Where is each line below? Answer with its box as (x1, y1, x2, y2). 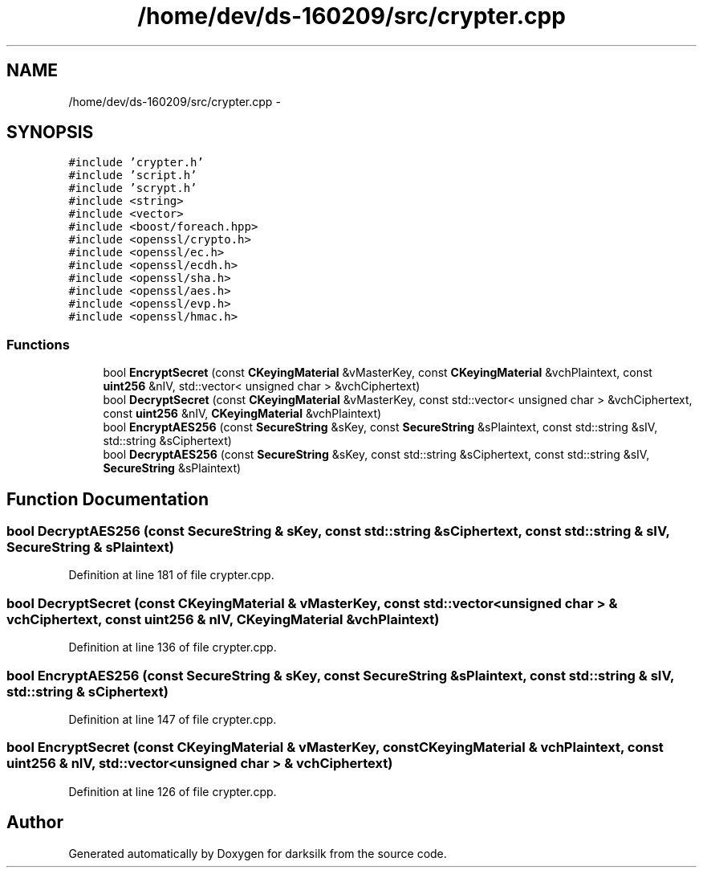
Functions (6, 336, 70, 353)
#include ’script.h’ (68, 169, 197, 182)
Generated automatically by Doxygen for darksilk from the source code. (68, 846, 447, 860)
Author (6, 812, 63, 833)
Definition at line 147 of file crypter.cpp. (68, 712, 277, 726)
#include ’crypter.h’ (68, 156, 204, 169)
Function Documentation (6, 488, 209, 509)
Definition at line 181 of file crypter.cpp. (68, 568, 274, 582)
